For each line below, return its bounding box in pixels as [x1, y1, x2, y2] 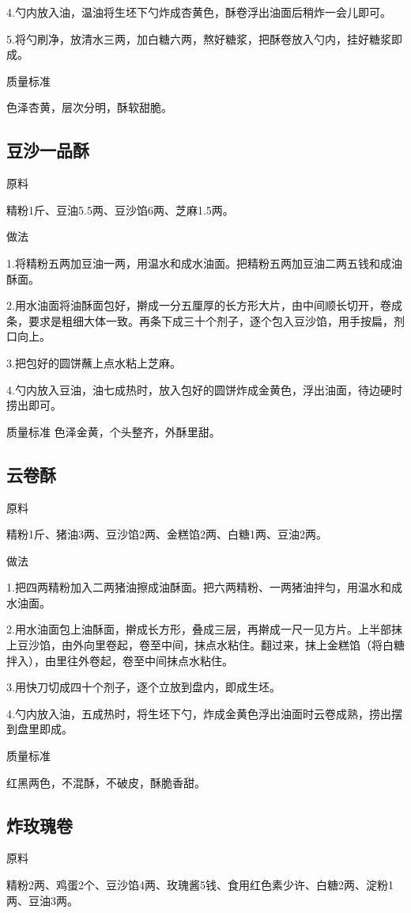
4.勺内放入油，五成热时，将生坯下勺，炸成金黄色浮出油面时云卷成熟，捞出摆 [6, 705, 402, 721]
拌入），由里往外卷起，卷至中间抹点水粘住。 [6, 652, 233, 668]
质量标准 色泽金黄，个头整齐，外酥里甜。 [6, 423, 221, 439]
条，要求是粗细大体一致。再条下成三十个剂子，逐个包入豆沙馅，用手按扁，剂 [6, 312, 405, 329]
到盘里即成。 [6, 721, 73, 737]
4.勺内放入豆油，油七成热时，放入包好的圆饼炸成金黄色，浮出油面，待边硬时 [6, 381, 402, 398]
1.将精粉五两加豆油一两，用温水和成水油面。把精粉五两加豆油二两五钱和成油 [6, 254, 402, 271]
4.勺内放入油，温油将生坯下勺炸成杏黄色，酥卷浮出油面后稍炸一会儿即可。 [6, 4, 391, 20]
